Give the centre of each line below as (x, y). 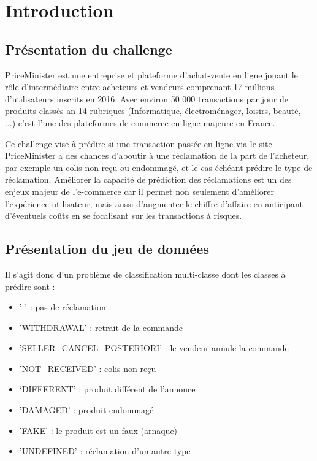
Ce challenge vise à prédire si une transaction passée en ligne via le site (139, 143)
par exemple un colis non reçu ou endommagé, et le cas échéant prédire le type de (159, 167)
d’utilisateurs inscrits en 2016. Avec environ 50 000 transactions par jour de (147, 98)
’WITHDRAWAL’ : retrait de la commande (101, 327)
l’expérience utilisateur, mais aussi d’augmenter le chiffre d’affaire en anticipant (154, 203)
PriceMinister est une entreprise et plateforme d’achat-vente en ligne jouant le (151, 74)
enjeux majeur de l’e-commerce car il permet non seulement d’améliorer (139, 191)
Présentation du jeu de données (107, 249)
